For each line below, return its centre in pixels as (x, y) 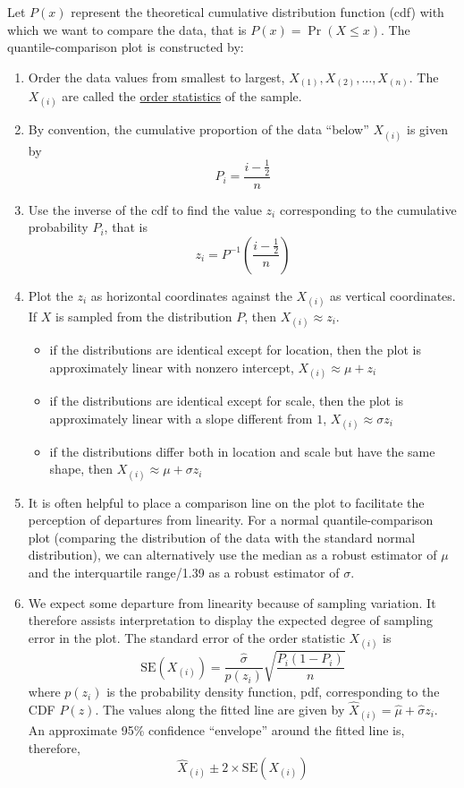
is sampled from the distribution (144, 317)
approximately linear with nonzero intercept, (172, 367)
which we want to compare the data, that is (127, 29)
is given (427, 129)
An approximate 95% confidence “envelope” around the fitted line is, (216, 730)
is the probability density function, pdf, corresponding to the (273, 692)
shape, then (81, 469)
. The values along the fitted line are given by (220, 709)
